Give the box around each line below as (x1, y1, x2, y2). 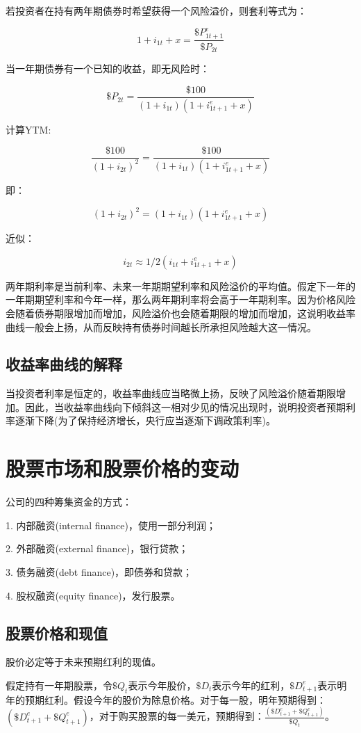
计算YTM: (6, 122, 51, 136)
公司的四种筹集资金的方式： (6, 494, 132, 509)
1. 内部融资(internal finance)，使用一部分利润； (6, 517, 217, 532)
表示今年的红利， (212, 677, 290, 692)
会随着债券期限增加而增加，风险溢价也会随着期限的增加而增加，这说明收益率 (6, 305, 355, 320)
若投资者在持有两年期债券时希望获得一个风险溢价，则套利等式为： (6, 3, 307, 17)
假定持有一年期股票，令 (6, 677, 112, 692)
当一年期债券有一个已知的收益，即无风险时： (6, 61, 210, 76)
